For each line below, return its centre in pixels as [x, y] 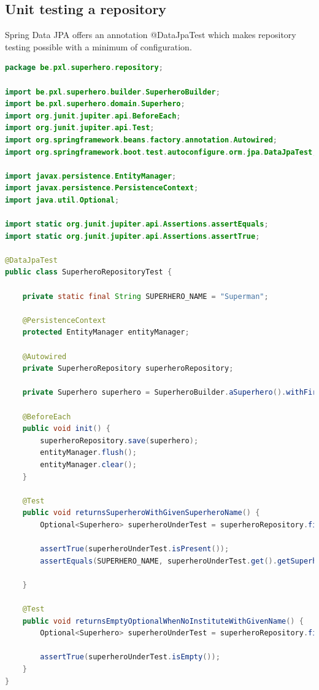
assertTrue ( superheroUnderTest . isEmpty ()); [130, 657]
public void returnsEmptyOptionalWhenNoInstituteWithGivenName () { [163, 621]
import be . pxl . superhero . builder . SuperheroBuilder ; [113, 92]
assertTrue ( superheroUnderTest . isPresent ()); [135, 549]
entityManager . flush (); [88, 453]
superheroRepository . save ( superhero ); [119, 440]
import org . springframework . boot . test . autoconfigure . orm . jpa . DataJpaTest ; [161, 152]
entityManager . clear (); [88, 464]
